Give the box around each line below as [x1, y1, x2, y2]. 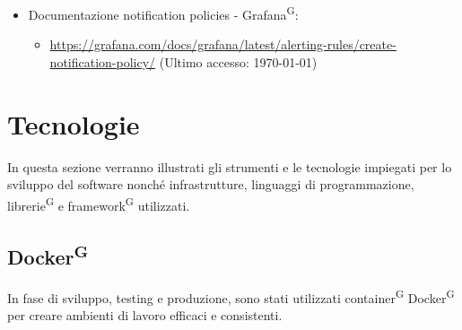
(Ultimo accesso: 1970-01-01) [159, 52, 318, 71]
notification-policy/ [49, 52, 156, 71]
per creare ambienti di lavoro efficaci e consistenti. [7, 306, 283, 325]
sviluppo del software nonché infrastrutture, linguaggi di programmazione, [7, 175, 414, 194]
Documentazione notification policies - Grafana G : [28, 3, 299, 23]
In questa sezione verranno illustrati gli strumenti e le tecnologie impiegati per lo [7, 157, 452, 176]
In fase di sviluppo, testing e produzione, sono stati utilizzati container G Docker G [7, 286, 455, 307]
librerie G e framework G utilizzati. [7, 193, 190, 214]
